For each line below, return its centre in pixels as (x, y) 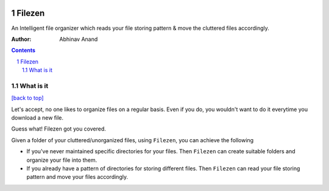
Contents (23, 50)
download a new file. (37, 118)
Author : (21, 39)
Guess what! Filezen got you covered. (59, 129)
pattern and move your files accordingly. (77, 177)
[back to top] (27, 98)
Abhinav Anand (79, 39)
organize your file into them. (62, 160)
